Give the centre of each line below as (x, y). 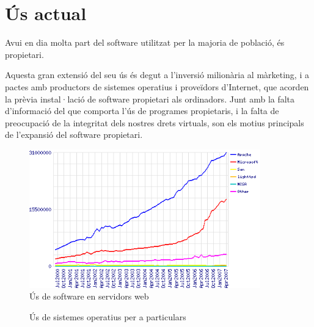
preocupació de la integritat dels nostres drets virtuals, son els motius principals (155, 122)
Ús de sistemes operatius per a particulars (108, 316)
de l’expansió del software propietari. (74, 135)
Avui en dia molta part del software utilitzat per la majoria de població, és (145, 42)
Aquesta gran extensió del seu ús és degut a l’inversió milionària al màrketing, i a (157, 75)
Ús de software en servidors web (89, 296)
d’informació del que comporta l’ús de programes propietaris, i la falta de (142, 111)
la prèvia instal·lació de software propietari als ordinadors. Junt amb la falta (150, 99)
